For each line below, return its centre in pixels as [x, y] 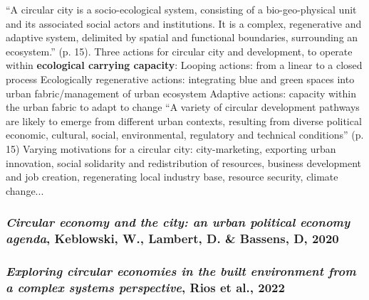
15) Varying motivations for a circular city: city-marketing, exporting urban [171, 148]
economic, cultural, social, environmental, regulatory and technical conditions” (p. [185, 135]
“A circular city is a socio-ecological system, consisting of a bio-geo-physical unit [181, 9]
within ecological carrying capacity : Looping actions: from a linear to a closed [184, 65]
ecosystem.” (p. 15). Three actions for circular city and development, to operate [179, 51]
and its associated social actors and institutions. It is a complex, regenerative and [184, 23]
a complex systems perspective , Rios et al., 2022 [145, 287]
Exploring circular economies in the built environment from [181, 271]
